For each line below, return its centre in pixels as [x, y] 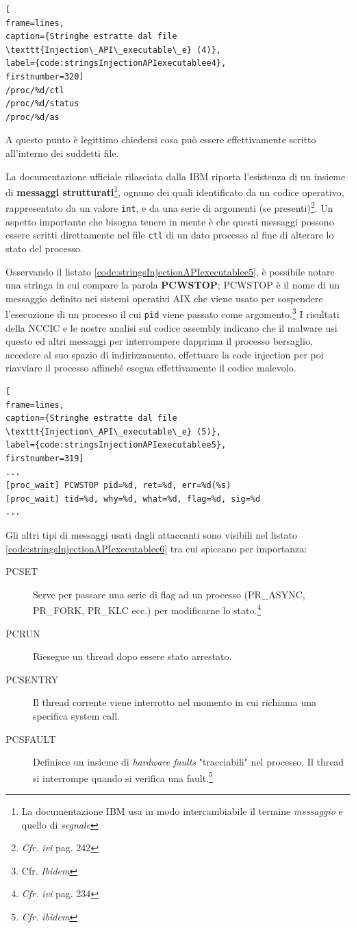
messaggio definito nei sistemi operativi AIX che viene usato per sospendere [164, 298]
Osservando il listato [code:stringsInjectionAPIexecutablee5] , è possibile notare [170, 271]
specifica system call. [76, 715]
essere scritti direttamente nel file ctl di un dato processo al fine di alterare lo [170, 235]
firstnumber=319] [45, 458]
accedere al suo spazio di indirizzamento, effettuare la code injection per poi [165, 354]
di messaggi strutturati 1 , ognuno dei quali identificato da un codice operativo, [175, 191]
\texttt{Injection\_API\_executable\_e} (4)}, [113, 50]
